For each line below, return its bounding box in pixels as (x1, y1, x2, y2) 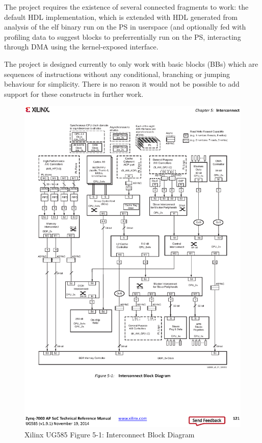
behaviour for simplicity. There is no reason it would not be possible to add (4, 79, 240, 89)
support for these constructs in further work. (4, 88, 144, 99)
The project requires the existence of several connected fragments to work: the (4, 2, 249, 12)
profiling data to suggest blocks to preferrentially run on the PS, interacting (4, 31, 241, 42)
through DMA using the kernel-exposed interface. (4, 41, 159, 52)
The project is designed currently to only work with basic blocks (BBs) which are (4, 58, 258, 69)
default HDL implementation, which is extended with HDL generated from (4, 11, 238, 22)
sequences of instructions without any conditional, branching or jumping (4, 68, 230, 79)
